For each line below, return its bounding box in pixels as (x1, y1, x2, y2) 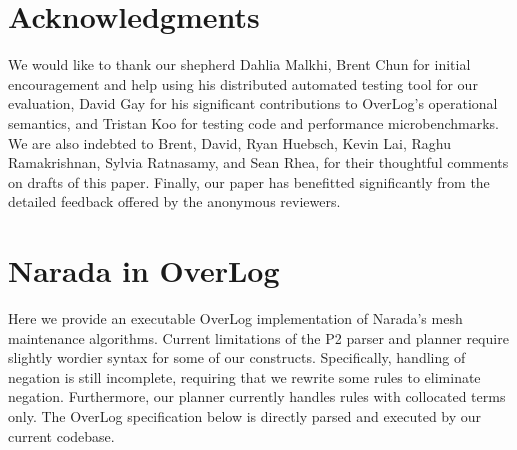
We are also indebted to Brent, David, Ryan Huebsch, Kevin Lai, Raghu (8, 132, 451, 153)
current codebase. (8, 425, 115, 446)
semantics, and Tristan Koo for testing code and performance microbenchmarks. (8, 112, 500, 133)
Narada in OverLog (8, 250, 280, 291)
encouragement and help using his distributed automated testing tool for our (8, 73, 478, 94)
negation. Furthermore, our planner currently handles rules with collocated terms (8, 386, 506, 407)
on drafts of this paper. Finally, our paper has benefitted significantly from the (8, 171, 490, 192)
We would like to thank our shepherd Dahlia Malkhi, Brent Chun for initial (8, 54, 471, 75)
